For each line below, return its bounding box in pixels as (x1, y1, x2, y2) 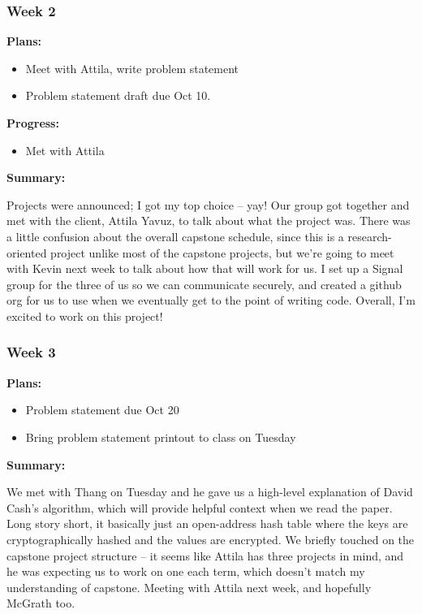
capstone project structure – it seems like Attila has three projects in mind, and (6, 547, 404, 564)
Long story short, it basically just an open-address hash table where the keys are (6, 515, 408, 532)
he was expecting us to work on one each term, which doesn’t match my (6, 563, 365, 580)
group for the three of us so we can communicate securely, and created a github (6, 275, 402, 292)
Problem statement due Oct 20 (25, 401, 179, 418)
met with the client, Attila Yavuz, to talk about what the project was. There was (6, 212, 411, 229)
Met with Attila (25, 141, 105, 158)
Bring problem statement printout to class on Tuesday (25, 428, 296, 445)
